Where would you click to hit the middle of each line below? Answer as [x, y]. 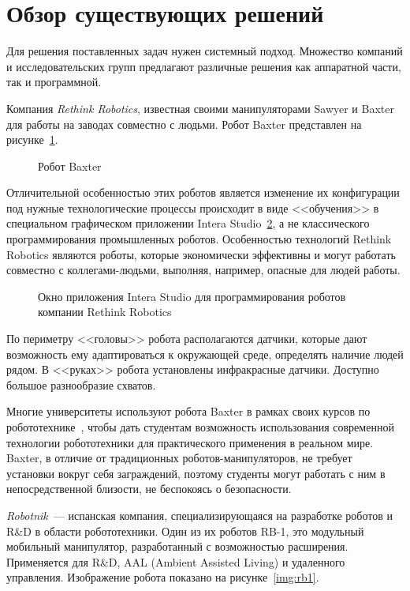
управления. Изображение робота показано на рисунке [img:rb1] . [163, 577]
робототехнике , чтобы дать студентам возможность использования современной [200, 427]
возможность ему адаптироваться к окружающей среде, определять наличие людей [205, 354]
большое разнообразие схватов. [81, 384]
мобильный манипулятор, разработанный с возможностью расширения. [177, 546]
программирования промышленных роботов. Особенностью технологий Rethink [199, 239]
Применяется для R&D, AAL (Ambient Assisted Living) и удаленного [176, 561]
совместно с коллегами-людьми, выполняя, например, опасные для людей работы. [203, 270]
